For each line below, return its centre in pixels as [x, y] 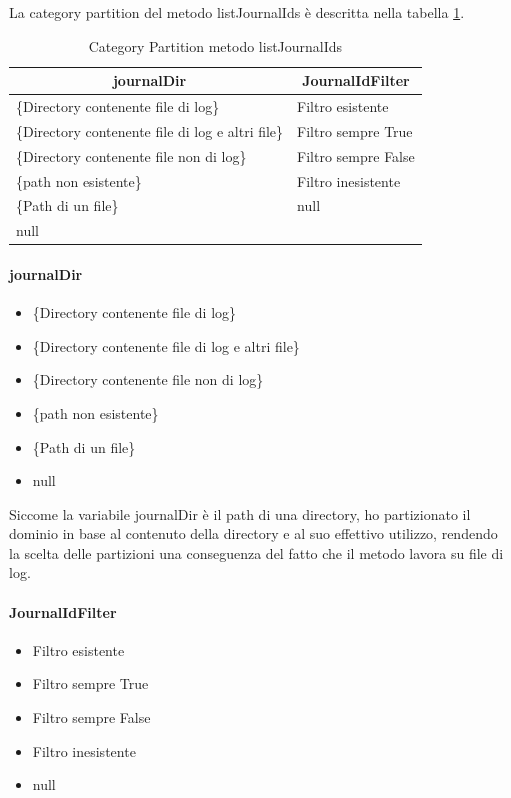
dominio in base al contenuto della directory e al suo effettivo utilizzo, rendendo [253, 533]
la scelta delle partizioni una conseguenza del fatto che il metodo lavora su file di [256, 552]
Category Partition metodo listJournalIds [215, 45]
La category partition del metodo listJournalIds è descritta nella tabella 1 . [237, 12]
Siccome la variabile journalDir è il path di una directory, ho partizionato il [240, 513]
